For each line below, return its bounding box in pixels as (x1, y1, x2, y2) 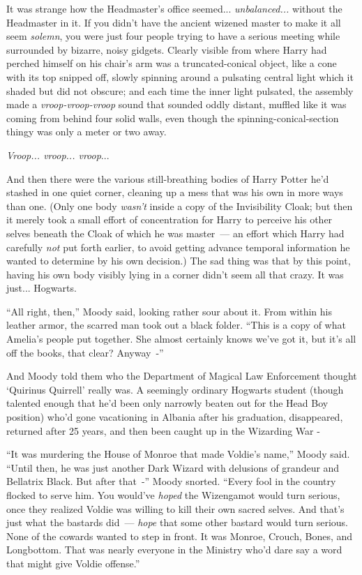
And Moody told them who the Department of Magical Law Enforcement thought (6, 368, 357, 383)
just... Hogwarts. (6, 281, 77, 295)
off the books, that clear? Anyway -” (6, 345, 164, 359)
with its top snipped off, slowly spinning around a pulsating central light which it (6, 69, 354, 84)
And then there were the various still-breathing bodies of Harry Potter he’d (6, 171, 329, 186)
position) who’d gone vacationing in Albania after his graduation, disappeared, (6, 410, 343, 424)
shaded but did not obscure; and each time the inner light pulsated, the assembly (6, 83, 354, 98)
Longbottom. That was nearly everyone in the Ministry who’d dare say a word (6, 542, 342, 557)
